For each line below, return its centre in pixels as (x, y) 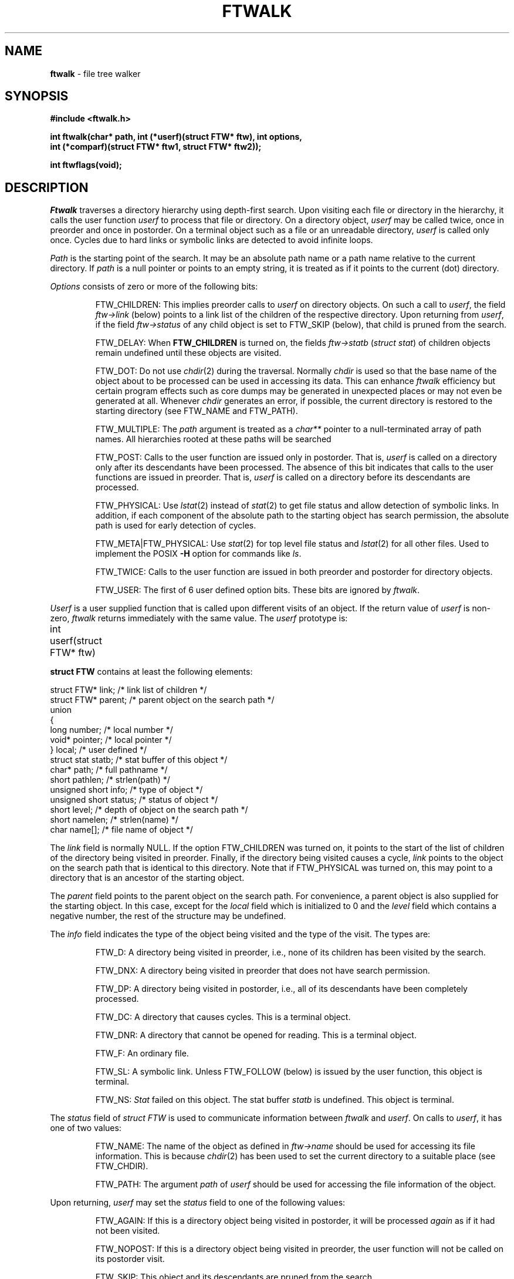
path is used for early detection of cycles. (176, 526)
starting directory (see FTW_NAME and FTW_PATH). (197, 411)
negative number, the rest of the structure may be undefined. (168, 916)
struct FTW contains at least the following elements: (151, 672)
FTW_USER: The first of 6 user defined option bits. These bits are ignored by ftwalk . (258, 590)
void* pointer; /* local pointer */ (111, 740)
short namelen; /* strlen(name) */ (114, 820)
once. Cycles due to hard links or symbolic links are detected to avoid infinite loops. (212, 240)
